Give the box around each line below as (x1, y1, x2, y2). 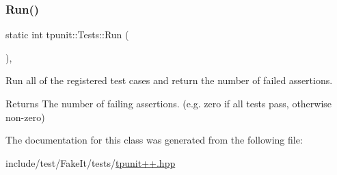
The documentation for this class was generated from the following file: (5, 133, 303, 147)
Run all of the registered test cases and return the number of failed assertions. (5, 73, 333, 87)
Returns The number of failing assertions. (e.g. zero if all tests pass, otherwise (5, 96, 332, 110)
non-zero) (5, 109, 45, 124)
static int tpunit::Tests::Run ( (5, 27, 129, 42)
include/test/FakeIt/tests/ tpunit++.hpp (5, 155, 176, 170)
